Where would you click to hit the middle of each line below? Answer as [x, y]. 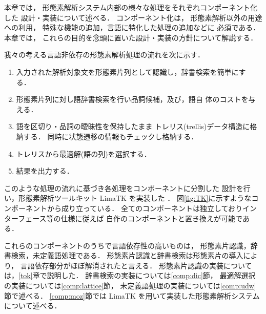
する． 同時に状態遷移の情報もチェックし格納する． [111, 136]
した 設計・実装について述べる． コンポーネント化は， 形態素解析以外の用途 [133, 17]
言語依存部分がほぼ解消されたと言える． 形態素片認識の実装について [136, 265]
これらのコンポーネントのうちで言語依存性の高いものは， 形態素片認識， [127, 245]
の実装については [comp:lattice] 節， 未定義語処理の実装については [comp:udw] [130, 286]
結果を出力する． [45, 171]
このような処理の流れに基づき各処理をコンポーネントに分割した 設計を [124, 188]
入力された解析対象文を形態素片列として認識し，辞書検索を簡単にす [131, 71]
